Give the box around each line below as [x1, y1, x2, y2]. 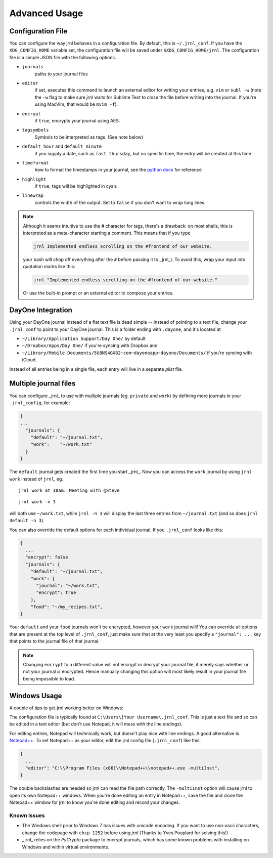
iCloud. [22, 357, 37, 363]
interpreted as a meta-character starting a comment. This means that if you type [23, 230, 191, 236]
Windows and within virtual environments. [22, 844, 110, 850]
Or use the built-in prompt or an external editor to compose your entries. [23, 290, 174, 296]
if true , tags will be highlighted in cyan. [34, 183, 118, 189]
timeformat [22, 160, 49, 165]
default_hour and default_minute [22, 143, 102, 149]
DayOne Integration [9, 306, 73, 315]
